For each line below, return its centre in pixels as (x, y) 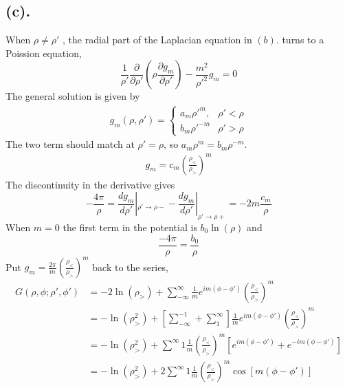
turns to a (303, 40)
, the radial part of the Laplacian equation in (157, 40)
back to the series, (130, 267)
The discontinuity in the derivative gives (90, 184)
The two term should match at (70, 144)
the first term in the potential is (130, 227)
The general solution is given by (73, 96)
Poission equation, (44, 53)
